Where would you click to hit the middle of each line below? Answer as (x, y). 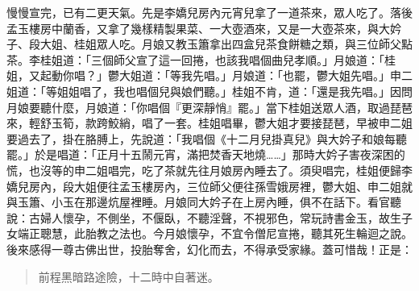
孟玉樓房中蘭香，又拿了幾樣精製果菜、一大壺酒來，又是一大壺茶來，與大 (198, 28)
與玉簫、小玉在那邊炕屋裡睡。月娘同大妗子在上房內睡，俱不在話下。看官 (198, 202)
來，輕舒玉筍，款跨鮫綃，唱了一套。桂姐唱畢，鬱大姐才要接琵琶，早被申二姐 (209, 123)
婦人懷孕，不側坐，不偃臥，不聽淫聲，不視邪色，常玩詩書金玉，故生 (220, 217)
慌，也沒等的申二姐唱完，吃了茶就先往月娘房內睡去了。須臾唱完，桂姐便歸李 (209, 170)
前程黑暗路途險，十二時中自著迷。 (129, 276)
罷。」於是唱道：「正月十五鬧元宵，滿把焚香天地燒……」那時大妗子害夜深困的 (206, 154)
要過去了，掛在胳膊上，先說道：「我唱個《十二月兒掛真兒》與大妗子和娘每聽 (207, 138)
